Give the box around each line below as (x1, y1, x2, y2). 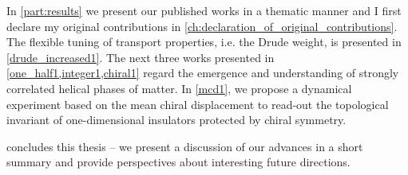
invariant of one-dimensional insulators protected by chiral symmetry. (6, 111, 347, 128)
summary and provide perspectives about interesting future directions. (6, 154, 351, 170)
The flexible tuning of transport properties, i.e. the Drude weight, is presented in (6, 33, 402, 50)
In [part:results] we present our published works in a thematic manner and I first (6, 2, 402, 18)
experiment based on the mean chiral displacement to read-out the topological (6, 95, 389, 112)
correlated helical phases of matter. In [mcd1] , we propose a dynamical (6, 80, 352, 96)
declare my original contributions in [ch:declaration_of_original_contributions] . (6, 17, 398, 34)
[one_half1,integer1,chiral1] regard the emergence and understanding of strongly (6, 64, 399, 81)
